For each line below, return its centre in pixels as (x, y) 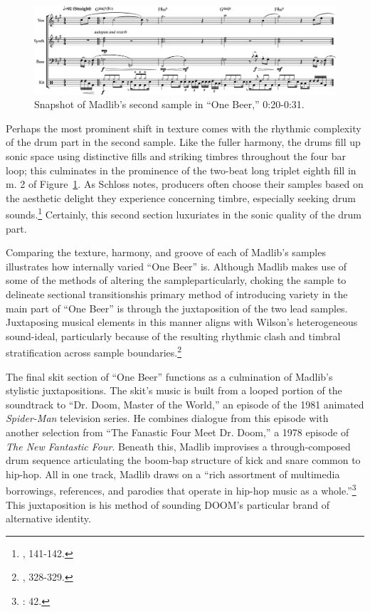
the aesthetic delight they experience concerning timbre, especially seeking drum (181, 197)
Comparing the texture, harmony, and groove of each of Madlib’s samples (166, 252)
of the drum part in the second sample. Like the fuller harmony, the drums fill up (183, 142)
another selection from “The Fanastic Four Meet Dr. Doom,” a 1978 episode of (178, 432)
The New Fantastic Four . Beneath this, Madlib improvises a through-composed (178, 446)
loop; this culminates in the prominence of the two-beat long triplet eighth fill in (181, 170)
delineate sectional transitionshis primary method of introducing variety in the (177, 294)
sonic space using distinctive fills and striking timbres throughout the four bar (176, 156)
